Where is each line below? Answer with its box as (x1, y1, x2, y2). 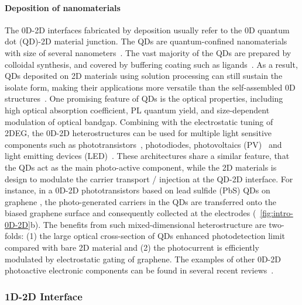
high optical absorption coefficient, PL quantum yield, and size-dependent (5, 103, 270, 116)
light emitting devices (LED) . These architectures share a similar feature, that (5, 150, 290, 162)
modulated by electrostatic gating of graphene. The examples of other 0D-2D (5, 252, 281, 265)
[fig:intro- (260, 207, 293, 219)
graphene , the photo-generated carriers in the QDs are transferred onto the (5, 195, 276, 207)
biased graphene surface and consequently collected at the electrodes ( (5, 207, 256, 219)
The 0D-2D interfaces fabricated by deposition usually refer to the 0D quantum (5, 23, 290, 36)
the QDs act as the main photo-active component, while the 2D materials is (5, 161, 277, 173)
